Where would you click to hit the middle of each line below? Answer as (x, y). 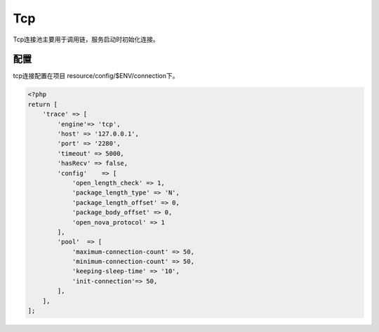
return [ (43, 104)
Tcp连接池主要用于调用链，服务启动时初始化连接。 (86, 39)
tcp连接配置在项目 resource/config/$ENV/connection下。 (96, 76)
